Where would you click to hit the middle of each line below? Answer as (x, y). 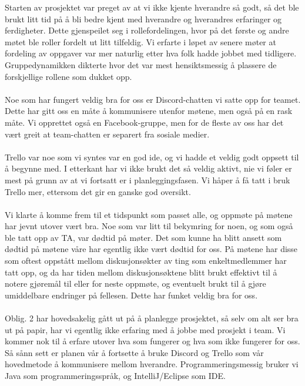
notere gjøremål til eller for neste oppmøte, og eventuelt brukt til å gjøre (135, 283)
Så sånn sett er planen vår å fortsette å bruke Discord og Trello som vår (134, 352)
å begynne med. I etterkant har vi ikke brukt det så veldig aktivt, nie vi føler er (148, 168)
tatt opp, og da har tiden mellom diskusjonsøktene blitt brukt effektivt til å (141, 272)
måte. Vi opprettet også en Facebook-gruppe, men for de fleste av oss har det (144, 122)
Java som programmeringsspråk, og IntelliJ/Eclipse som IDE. (115, 375)
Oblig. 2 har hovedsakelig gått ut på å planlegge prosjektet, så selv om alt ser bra (152, 318)
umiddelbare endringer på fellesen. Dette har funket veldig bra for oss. (131, 295)
